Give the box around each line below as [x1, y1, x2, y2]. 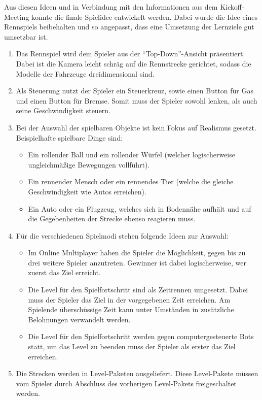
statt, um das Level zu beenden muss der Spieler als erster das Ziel [28, 341, 236, 352]
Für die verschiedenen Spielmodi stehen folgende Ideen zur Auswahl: [16, 230, 229, 241]
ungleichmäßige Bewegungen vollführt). [28, 159, 150, 170]
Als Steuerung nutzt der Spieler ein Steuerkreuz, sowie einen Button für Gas [16, 85, 254, 96]
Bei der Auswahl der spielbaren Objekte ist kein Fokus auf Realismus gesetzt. [16, 122, 256, 132]
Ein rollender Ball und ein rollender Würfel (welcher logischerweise [28, 149, 235, 160]
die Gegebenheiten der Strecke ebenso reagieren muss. [28, 213, 196, 224]
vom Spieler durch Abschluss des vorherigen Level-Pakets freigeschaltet [16, 378, 237, 388]
